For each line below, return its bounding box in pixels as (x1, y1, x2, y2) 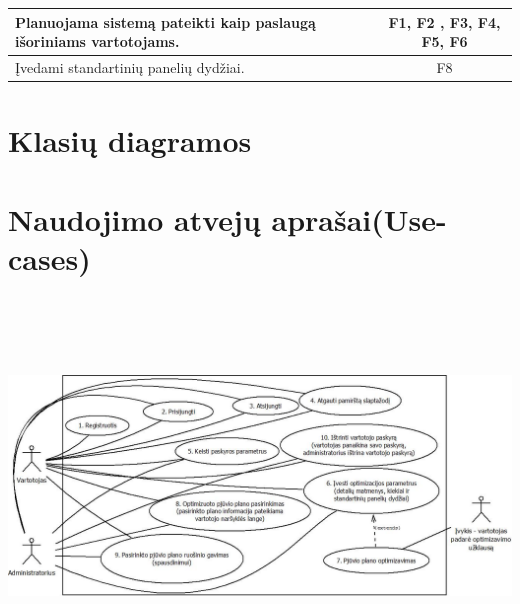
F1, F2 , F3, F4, (388, 11, 501, 32)
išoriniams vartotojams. (15, 31, 180, 52)
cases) (8, 237, 91, 278)
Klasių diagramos (8, 120, 252, 161)
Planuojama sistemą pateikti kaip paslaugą (15, 11, 316, 32)
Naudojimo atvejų (8, 198, 261, 239)
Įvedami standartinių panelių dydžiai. (15, 56, 245, 77)
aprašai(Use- (271, 198, 447, 239)
